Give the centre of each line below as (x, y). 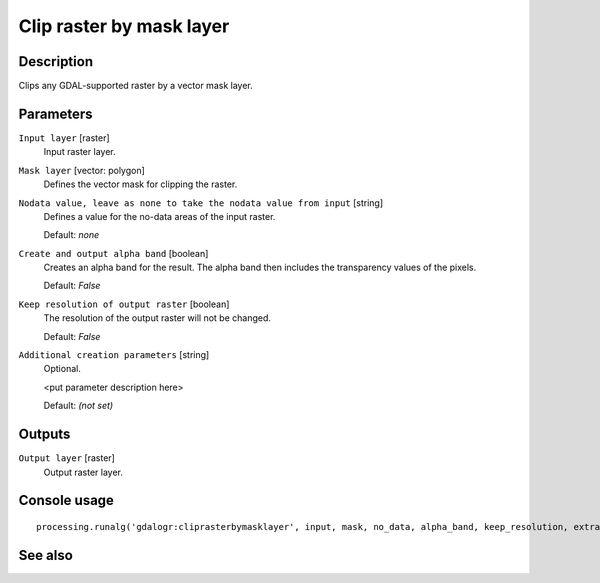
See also (46, 555)
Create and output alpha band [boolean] (113, 253)
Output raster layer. (83, 472)
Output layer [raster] (66, 458)
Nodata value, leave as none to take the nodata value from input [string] (201, 202)
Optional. (62, 369)
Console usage (66, 500)
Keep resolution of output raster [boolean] (124, 304)
